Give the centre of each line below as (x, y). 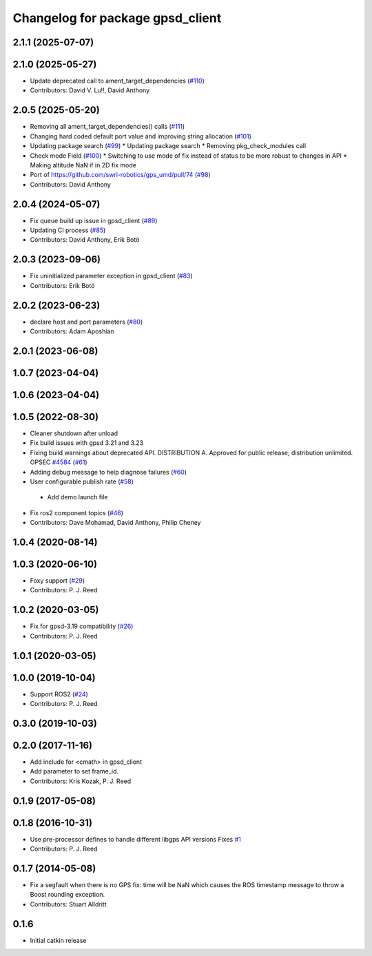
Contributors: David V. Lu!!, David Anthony (90, 90)
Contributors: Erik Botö (62, 285)
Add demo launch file (77, 497)
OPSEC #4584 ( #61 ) (59, 462)
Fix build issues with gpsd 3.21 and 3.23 (87, 443)
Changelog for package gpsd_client (117, 18)
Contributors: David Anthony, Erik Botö (85, 240)
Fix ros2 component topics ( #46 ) (77, 512)
